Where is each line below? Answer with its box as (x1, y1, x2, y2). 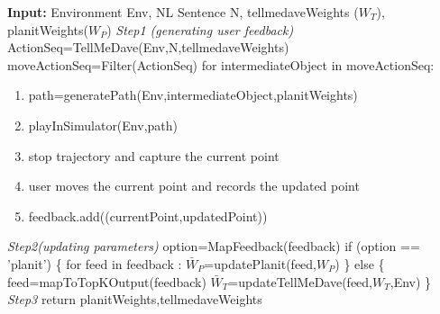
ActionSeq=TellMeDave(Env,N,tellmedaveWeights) (7, 38, 289, 57)
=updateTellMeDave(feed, (228, 272, 372, 291)
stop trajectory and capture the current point (28, 146, 280, 165)
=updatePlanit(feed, (204, 254, 316, 273)
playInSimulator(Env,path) (28, 115, 178, 134)
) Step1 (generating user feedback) (106, 20, 294, 39)
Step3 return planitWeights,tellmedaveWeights (7, 290, 262, 309)
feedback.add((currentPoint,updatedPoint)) (28, 206, 268, 225)
